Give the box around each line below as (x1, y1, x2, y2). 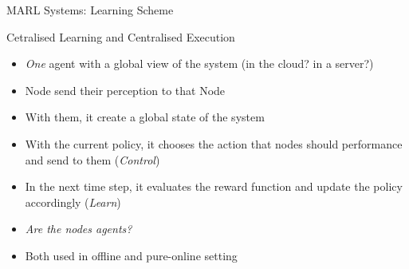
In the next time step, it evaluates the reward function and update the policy (25, 178, 403, 195)
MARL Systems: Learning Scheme (6, 2, 174, 18)
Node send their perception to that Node (25, 81, 226, 98)
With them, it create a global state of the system (25, 109, 265, 125)
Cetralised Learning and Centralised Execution (6, 28, 235, 45)
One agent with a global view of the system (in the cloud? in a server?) (25, 55, 374, 72)
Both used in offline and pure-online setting (25, 247, 238, 263)
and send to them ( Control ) (25, 151, 160, 168)
